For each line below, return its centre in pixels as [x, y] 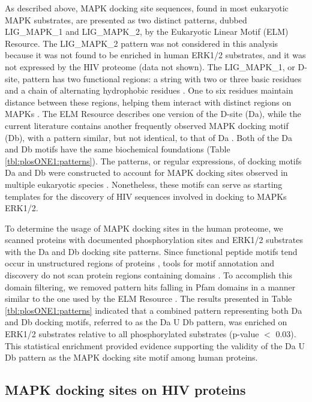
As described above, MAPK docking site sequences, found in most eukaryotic [147, 8]
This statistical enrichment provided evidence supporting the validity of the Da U [155, 345]
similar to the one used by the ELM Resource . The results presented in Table [148, 298]
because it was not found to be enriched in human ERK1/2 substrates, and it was [155, 55]
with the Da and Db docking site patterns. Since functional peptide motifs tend [151, 251]
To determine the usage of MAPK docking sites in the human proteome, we [144, 228]
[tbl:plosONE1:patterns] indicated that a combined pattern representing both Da [154, 310]
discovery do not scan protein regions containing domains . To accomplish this [148, 275]
